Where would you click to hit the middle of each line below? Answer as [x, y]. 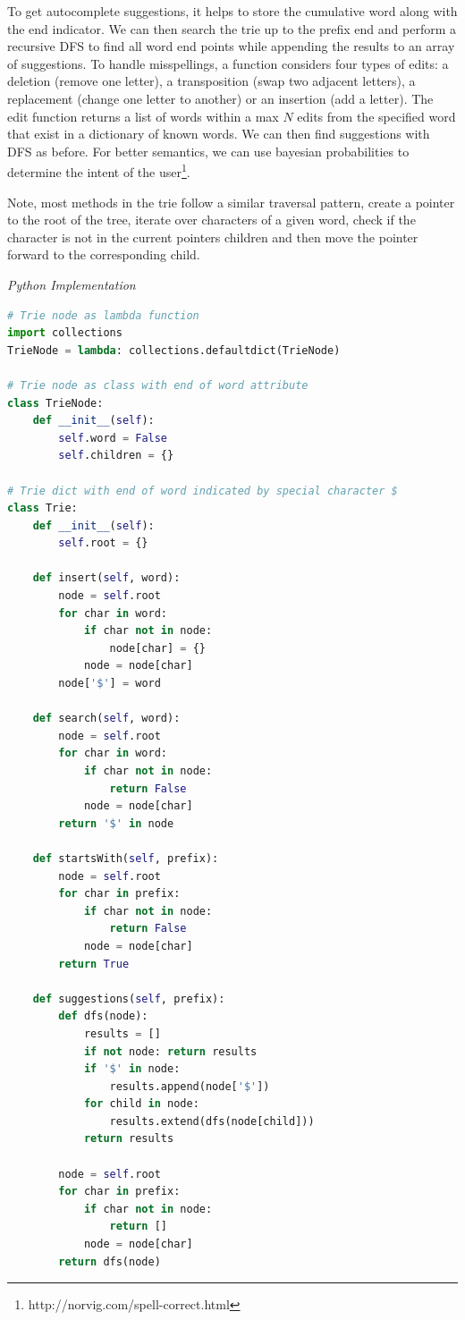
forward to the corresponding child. [104, 254]
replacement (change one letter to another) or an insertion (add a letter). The [220, 98]
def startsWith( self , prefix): [126, 858]
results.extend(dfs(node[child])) [212, 1121]
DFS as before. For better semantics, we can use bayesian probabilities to [208, 151]
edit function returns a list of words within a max [143, 116]
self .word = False [113, 438]
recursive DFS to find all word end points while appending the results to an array [231, 46]
